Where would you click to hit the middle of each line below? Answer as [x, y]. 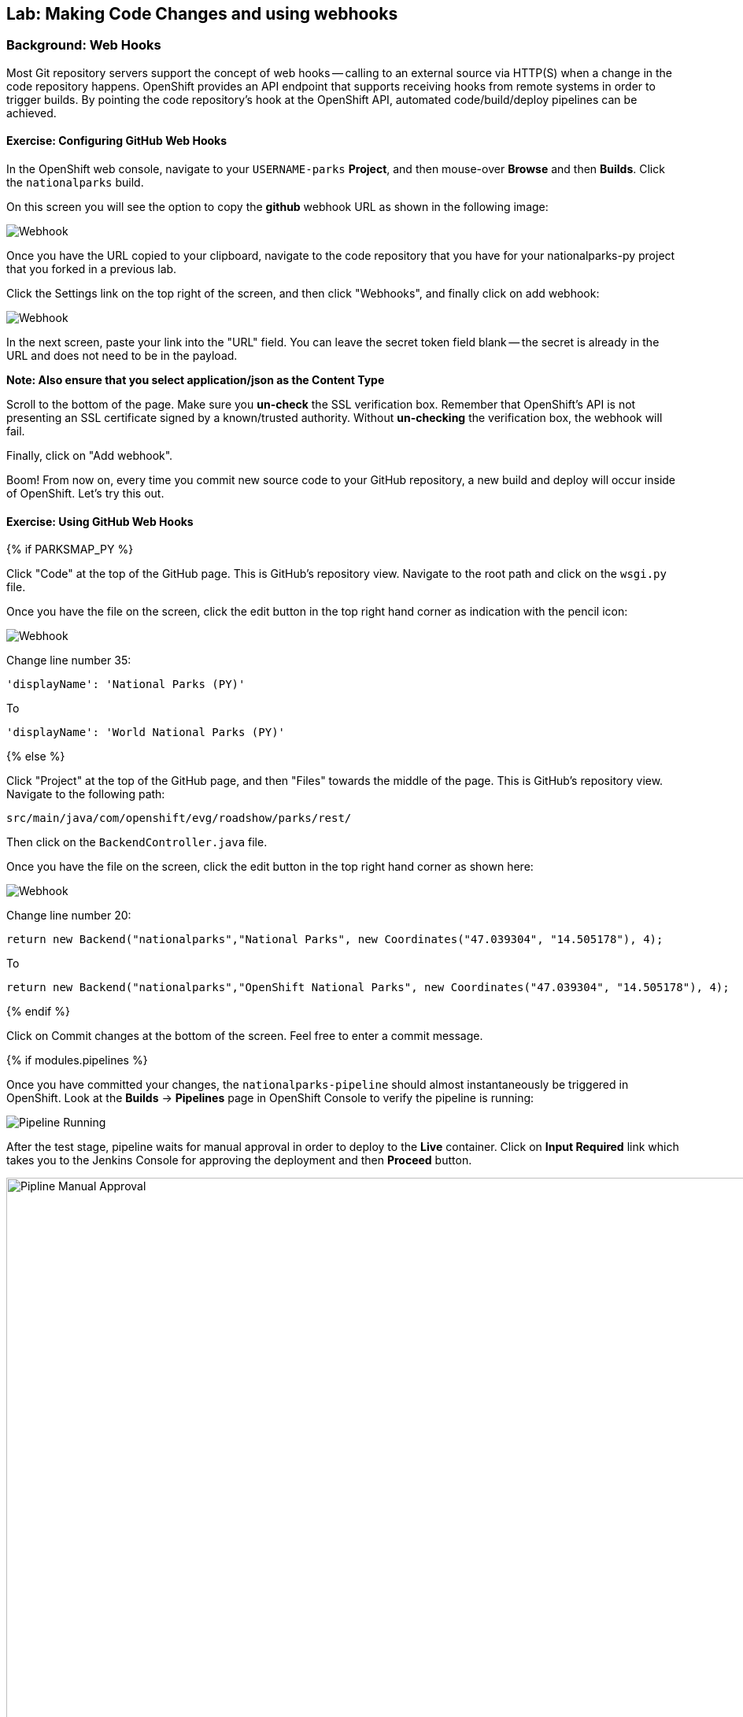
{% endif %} [38, 1012]
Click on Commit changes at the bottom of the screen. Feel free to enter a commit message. [245, 1036]
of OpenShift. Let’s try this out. [85, 494]
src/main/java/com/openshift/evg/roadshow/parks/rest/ [179, 818]
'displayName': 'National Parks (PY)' [126, 685]
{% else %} [36, 757]
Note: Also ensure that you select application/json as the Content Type [196, 380]
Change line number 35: [69, 661]
